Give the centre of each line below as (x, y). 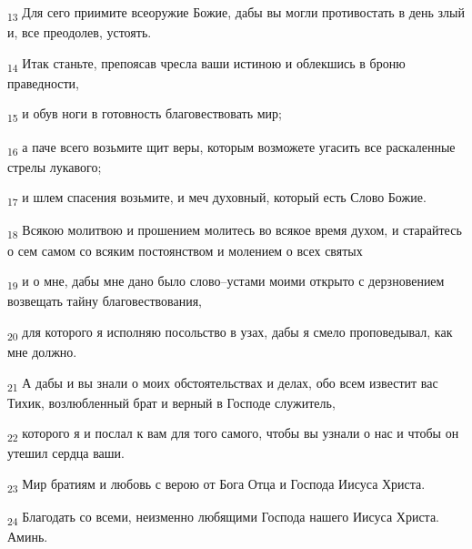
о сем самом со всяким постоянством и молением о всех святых (185, 250)
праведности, (43, 82)
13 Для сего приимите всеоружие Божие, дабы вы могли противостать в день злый (236, 13)
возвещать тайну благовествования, (105, 301)
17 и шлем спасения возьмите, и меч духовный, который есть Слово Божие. (217, 198)
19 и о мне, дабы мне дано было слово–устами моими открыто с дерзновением (226, 282)
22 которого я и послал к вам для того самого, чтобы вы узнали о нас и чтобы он (233, 434)
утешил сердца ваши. (66, 453)
